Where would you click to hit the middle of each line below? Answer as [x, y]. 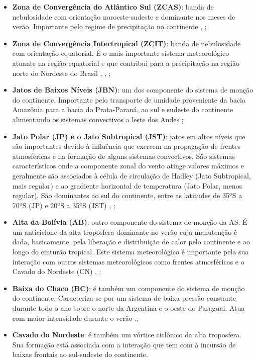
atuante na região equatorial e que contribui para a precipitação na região [126, 63]
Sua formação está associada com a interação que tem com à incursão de [124, 344]
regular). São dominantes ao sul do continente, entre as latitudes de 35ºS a [127, 195]
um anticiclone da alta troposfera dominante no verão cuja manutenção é [125, 232]
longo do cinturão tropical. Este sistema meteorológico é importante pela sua [131, 252]
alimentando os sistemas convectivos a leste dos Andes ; [98, 119]
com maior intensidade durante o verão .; [76, 318]
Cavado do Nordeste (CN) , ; [57, 271]
